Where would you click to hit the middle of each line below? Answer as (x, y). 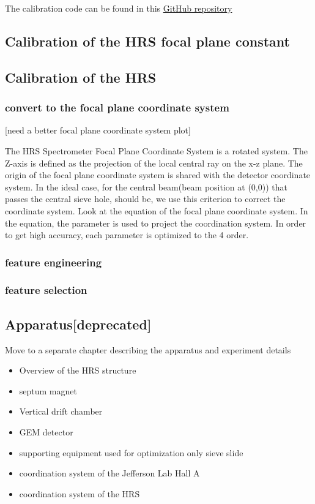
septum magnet (48, 390)
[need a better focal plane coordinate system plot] (98, 130)
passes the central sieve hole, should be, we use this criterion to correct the (145, 199)
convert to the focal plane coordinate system (117, 107)
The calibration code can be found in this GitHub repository (119, 8)
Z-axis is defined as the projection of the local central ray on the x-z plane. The (154, 163)
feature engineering (54, 262)
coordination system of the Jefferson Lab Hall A (109, 473)
